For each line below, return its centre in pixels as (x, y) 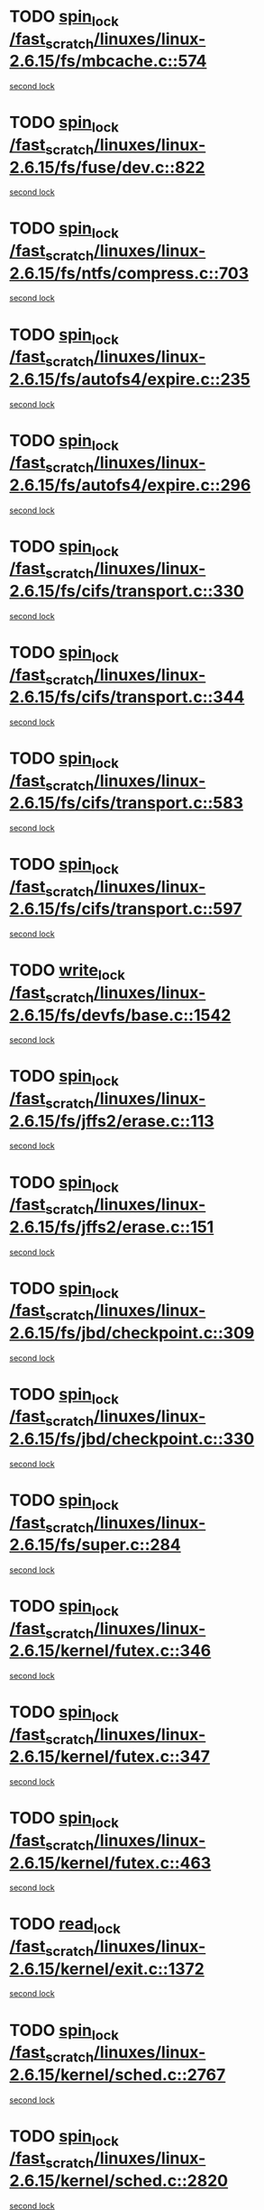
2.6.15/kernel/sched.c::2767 (118, 2074)
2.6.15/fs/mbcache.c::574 (108, 61)
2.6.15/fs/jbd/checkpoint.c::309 (132, 1333)
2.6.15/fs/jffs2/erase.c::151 (112, 1227)
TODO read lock (65, 1926)
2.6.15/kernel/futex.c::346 (110, 1651)
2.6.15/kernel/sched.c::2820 (118, 2181)
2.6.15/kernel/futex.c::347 (109, 1757)
